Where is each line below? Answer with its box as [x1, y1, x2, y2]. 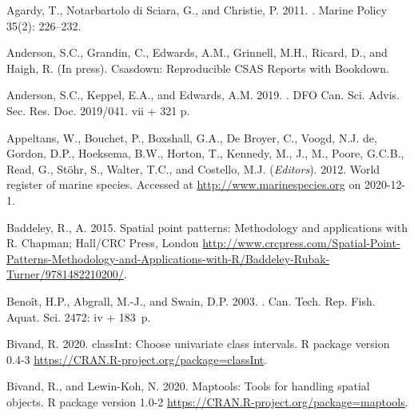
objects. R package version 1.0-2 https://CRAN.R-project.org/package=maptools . [6, 393, 408, 410]
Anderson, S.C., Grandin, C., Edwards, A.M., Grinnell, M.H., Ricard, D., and [6, 44, 388, 61]
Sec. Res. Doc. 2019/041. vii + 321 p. [6, 102, 190, 118]
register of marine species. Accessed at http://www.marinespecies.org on [6, 176, 361, 193]
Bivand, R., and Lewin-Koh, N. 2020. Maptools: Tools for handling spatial [6, 378, 370, 394]
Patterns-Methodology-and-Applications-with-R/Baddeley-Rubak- [6, 250, 330, 266]
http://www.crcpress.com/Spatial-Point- [202, 234, 400, 251]
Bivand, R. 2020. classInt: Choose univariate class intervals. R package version [6, 335, 390, 352]
